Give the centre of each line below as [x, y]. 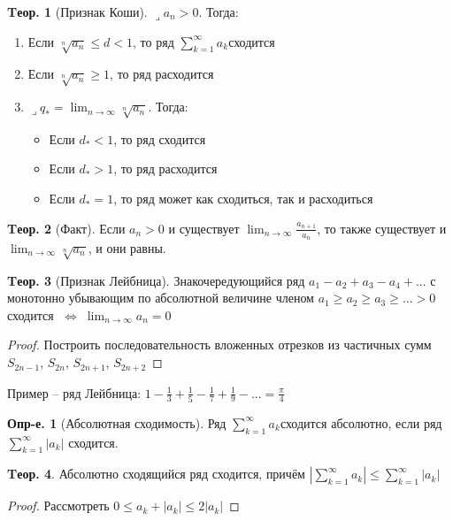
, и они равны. [127, 247]
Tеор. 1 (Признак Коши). [77, 11]
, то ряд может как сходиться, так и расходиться [243, 199]
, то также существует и [382, 228]
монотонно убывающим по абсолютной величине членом [161, 298]
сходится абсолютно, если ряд [361, 422]
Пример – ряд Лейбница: [74, 392]
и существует [204, 228]
